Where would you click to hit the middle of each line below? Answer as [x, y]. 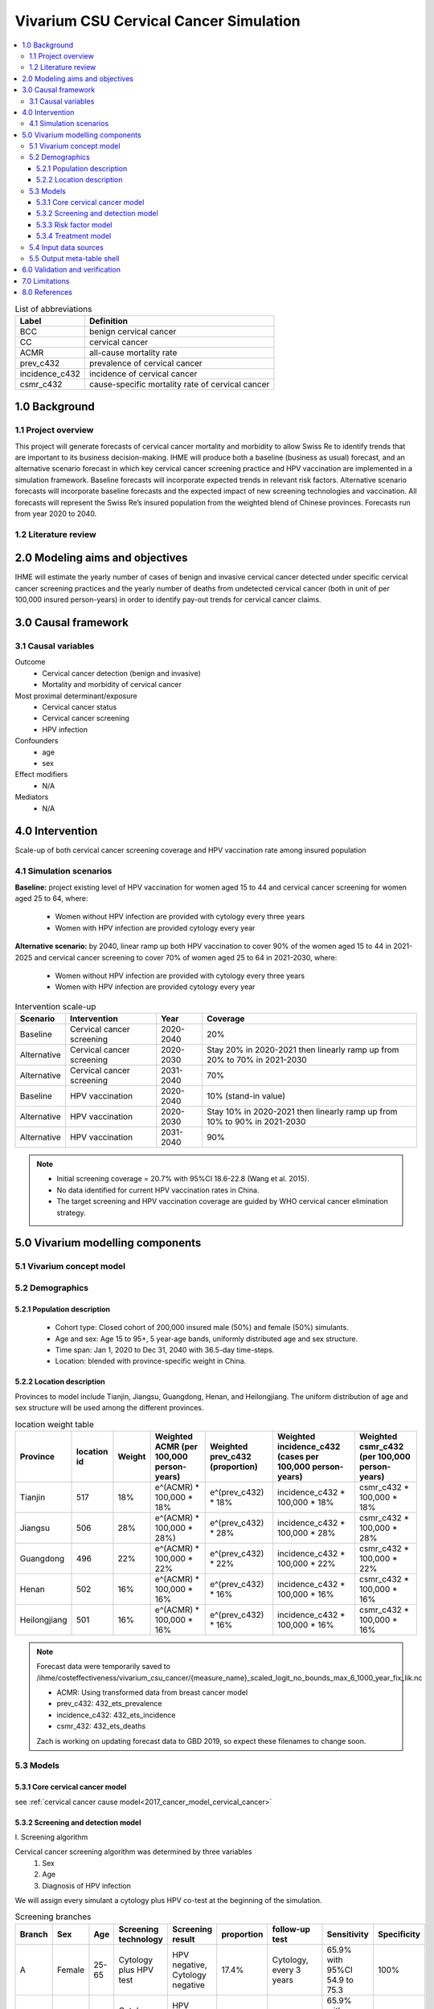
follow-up [291, 1929]
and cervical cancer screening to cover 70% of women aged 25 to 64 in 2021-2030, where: [186, 957]
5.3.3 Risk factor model [74, 224]
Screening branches [53, 1917]
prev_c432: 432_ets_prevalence [109, 1704]
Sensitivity [348, 1934]
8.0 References [47, 293]
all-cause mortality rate [133, 352]
